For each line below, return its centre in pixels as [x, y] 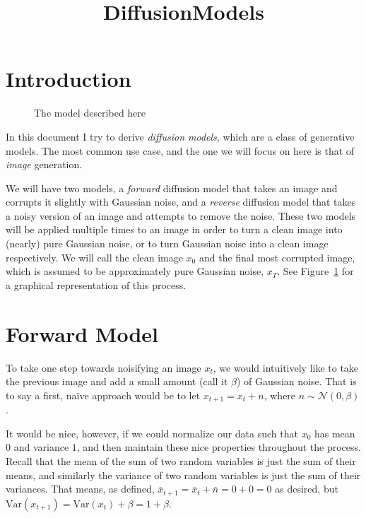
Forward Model [82, 333]
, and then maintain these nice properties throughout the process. [219, 447]
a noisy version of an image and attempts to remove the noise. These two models [181, 215]
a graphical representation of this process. [96, 284]
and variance [41, 447]
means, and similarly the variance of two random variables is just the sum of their [183, 475]
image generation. [44, 164]
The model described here [90, 113]
